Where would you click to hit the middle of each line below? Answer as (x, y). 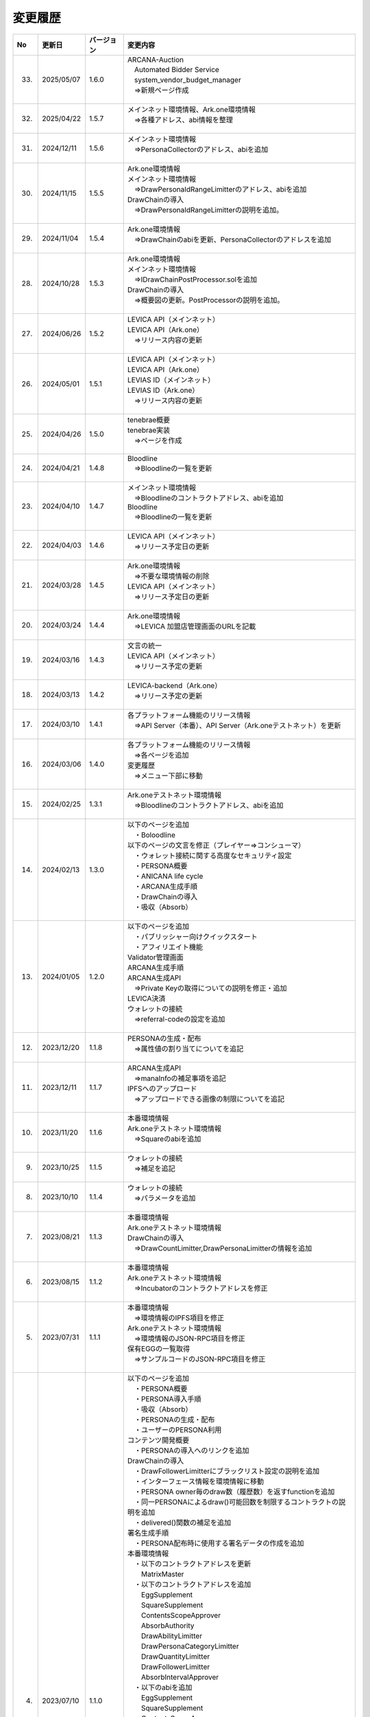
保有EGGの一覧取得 (159, 1348)
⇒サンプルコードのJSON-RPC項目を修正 (200, 1358)
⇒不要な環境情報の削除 (172, 576)
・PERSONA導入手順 (168, 1399)
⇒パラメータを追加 (165, 1198)
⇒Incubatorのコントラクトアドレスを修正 (201, 1288)
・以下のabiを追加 (163, 1687)
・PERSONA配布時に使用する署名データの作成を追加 (219, 1543)
